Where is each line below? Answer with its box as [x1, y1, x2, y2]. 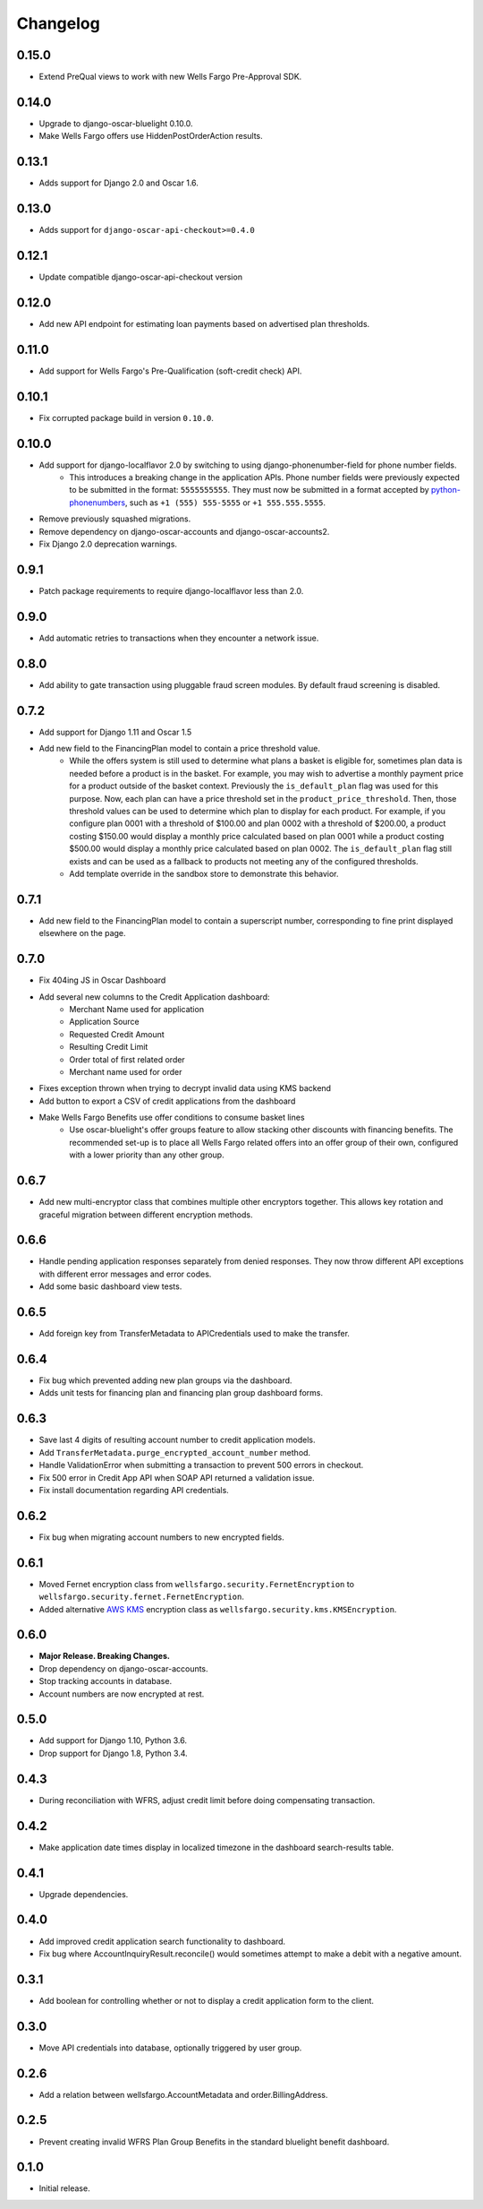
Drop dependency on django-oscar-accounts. [38, 1663, 209, 1674]
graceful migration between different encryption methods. [38, 1209, 253, 1220]
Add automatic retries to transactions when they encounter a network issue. [38, 632, 319, 643]
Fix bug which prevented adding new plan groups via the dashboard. [38, 1375, 292, 1386]
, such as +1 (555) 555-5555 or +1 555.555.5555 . [124, 497, 326, 508]
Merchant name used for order [69, 1066, 182, 1077]
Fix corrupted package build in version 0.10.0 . [38, 412, 214, 423]
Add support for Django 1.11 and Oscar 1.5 [38, 726, 192, 737]
